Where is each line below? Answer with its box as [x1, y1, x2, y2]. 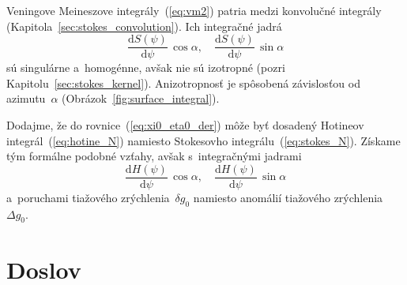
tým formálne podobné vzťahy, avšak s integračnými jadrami [6, 148, 302, 164]
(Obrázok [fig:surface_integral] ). [62, 90, 220, 107]
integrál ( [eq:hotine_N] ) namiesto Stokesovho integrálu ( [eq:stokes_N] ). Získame [6, 132, 401, 148]
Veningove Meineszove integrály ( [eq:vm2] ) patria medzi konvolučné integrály [6, 2, 382, 18]
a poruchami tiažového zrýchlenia [6, 189, 170, 205]
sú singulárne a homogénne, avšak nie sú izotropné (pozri [6, 59, 285, 76]
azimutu [6, 90, 46, 107]
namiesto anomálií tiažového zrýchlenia [193, 189, 383, 205]
